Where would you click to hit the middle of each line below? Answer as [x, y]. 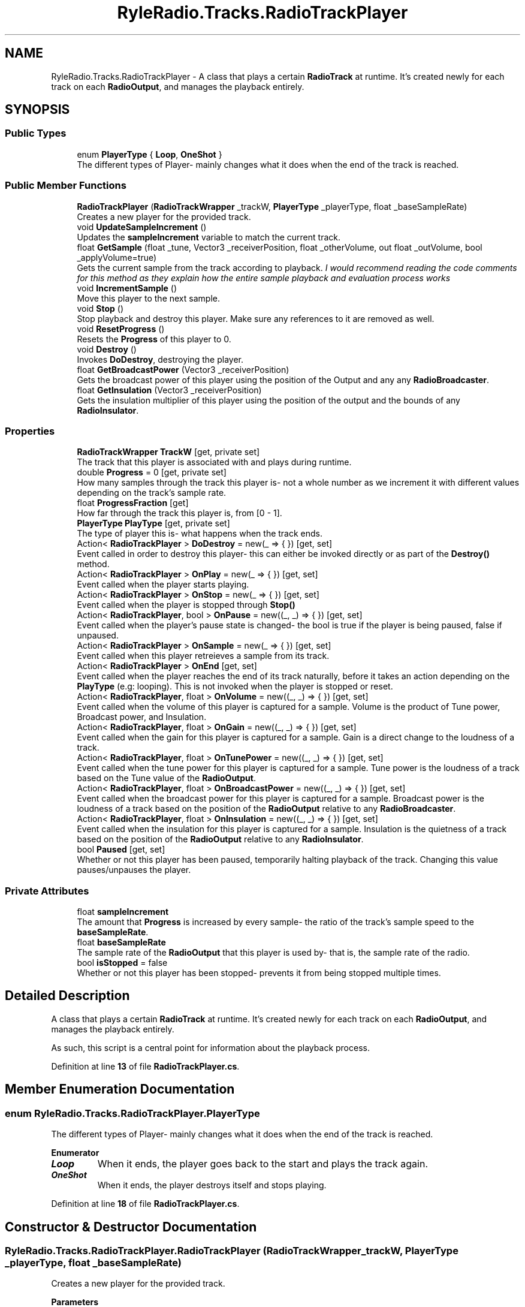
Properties [30, 431]
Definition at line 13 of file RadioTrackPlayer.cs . [145, 1066]
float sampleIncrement [123, 912]
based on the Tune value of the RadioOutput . [166, 778]
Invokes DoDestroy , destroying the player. [160, 359]
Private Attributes [47, 891]
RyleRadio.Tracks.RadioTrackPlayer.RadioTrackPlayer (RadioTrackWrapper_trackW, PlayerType [232, 1250]
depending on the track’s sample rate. [152, 493]
